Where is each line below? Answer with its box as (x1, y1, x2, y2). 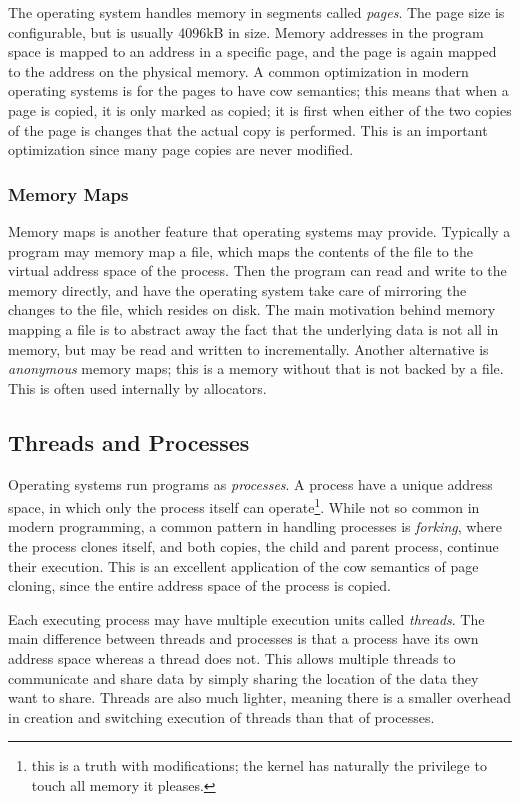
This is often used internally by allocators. (8, 377, 267, 398)
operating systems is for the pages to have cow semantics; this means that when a (8, 80, 509, 101)
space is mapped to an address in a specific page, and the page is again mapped (8, 41, 497, 62)
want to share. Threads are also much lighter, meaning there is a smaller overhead (8, 687, 512, 708)
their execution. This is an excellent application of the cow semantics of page (8, 555, 479, 576)
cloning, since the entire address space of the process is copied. (8, 575, 391, 596)
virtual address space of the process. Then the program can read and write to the (8, 260, 507, 281)
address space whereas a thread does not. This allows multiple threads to (8, 647, 456, 668)
